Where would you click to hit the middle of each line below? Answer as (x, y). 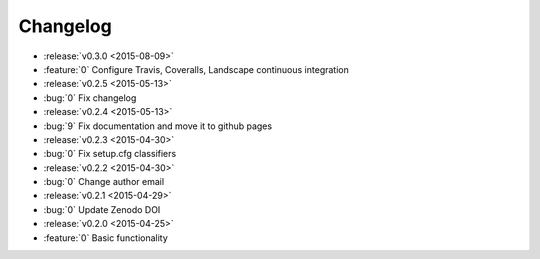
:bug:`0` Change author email (104, 182)
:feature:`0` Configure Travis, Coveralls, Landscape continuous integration (196, 69)
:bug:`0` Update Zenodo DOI (102, 209)
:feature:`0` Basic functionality (106, 237)
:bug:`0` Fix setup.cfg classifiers (110, 154)
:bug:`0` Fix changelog (90, 97)
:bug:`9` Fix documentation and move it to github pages (158, 126)
